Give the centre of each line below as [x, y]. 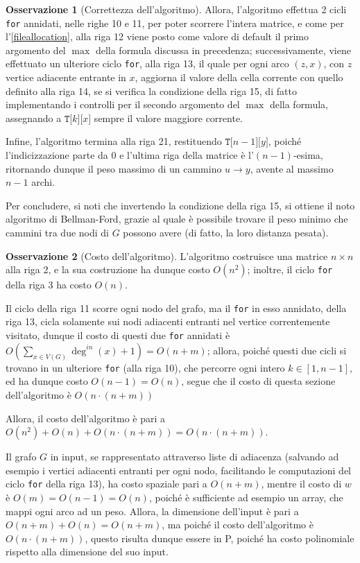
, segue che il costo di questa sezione [258, 381]
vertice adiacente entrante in [66, 77]
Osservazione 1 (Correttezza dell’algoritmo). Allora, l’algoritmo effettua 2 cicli [176, 9]
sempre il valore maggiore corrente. [168, 118]
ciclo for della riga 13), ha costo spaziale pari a [106, 484]
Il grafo [21, 457]
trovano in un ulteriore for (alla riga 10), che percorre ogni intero [145, 367]
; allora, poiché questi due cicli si [277, 350]
